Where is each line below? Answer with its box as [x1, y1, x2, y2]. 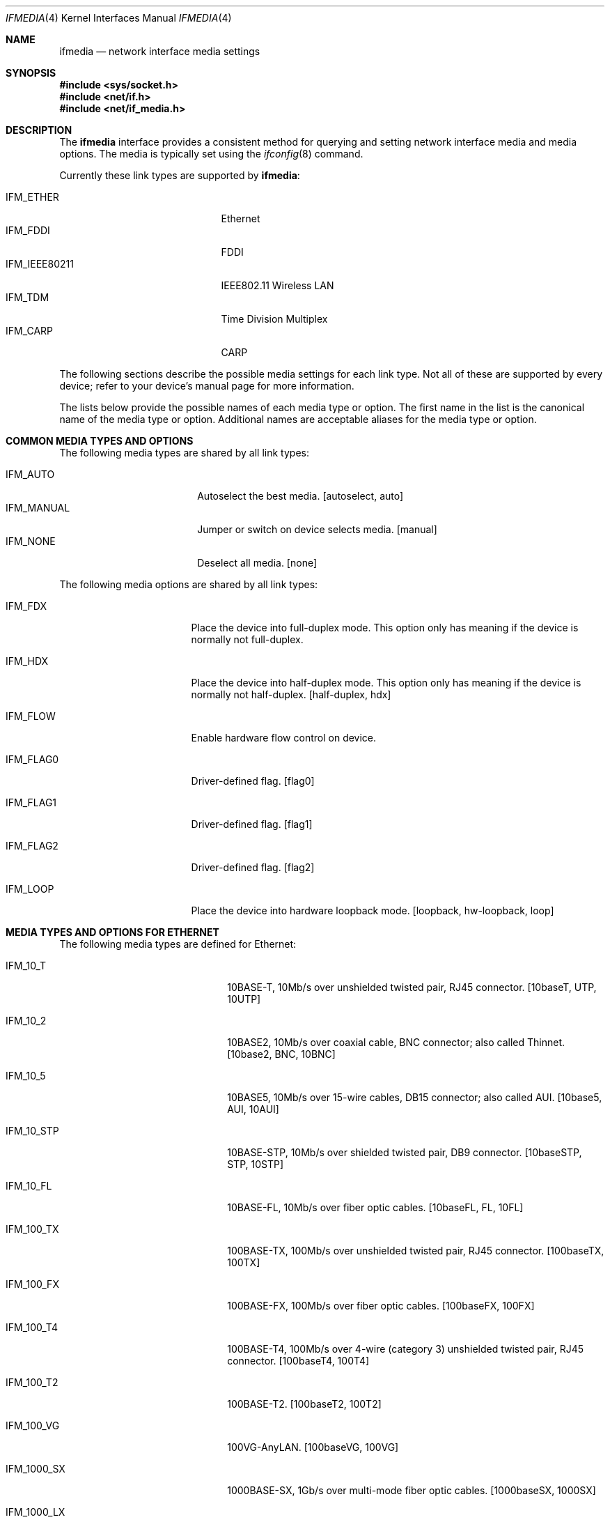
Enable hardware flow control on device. [191, 732, 377, 744]
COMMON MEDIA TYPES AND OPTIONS [6, 435, 194, 447]
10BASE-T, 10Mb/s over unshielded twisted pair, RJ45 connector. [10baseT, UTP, [227, 981, 597, 993]
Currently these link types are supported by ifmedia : [59, 169, 300, 181]
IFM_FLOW [6, 710, 56, 722]
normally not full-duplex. [191, 633, 304, 645]
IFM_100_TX [6, 1223, 59, 1235]
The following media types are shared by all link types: [59, 447, 309, 459]
